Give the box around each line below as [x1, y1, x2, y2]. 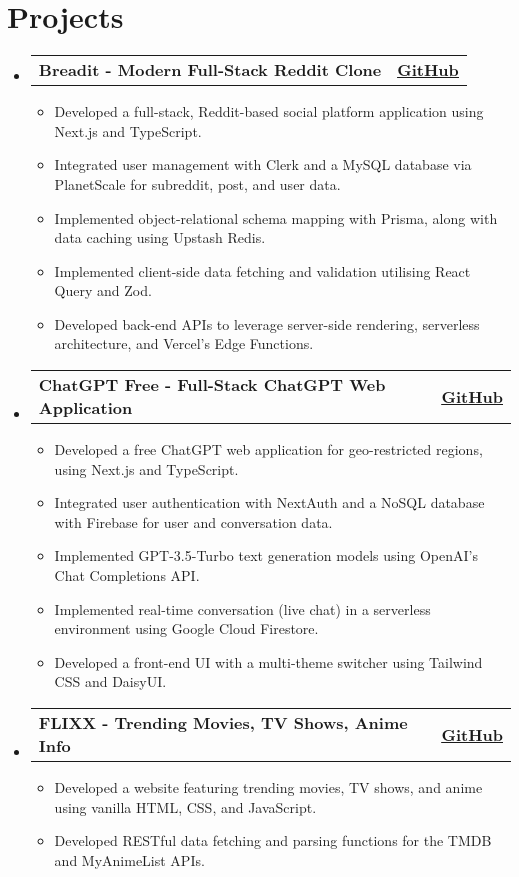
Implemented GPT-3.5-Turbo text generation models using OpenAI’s [54, 545, 478, 566]
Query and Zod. [54, 280, 152, 301]
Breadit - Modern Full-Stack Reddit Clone [38, 58, 382, 82]
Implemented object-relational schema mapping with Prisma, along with [54, 207, 498, 228]
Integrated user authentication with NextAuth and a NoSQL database [54, 492, 485, 513]
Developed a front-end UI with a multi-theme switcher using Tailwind [54, 651, 483, 672]
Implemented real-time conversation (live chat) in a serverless [54, 598, 431, 619]
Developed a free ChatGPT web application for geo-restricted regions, [54, 439, 483, 460]
